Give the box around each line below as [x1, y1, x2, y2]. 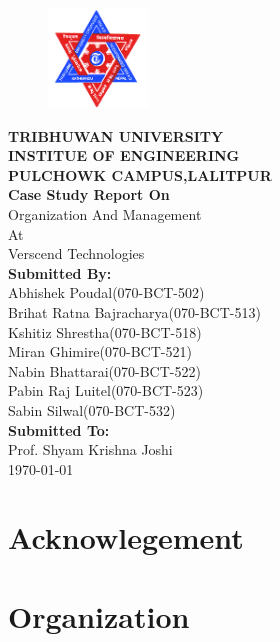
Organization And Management [8, 203, 202, 224]
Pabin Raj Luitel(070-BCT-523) [8, 380, 204, 401]
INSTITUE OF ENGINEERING [8, 145, 240, 166]
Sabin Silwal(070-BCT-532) [8, 399, 176, 420]
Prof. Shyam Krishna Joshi [8, 439, 173, 460]
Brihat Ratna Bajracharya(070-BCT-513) [8, 301, 261, 322]
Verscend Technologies [8, 243, 145, 264]
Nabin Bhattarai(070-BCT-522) [8, 360, 201, 381]
